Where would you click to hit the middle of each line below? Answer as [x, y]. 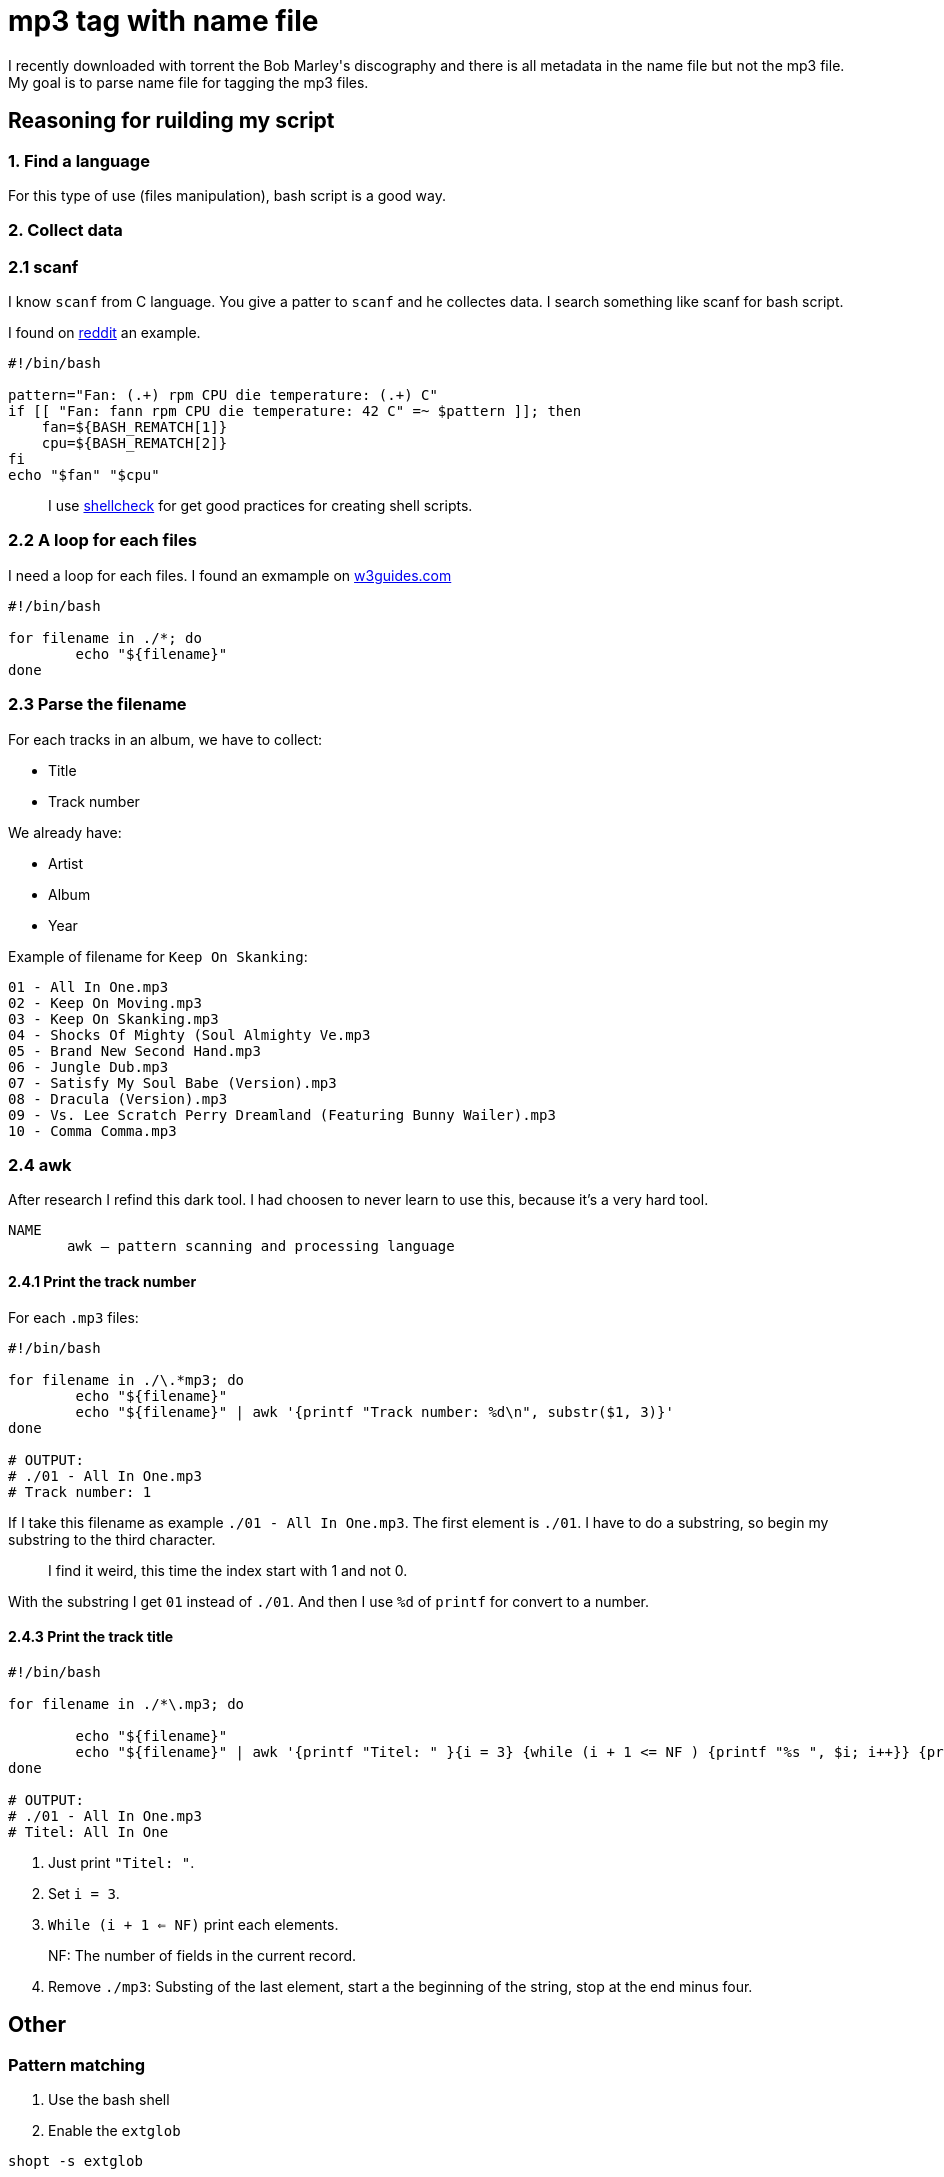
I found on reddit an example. [104, 333]
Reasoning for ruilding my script [171, 121]
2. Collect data [65, 230]
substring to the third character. [112, 1539]
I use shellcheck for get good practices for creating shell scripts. [260, 506]
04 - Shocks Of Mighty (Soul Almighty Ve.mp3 [189, 1034]
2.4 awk [40, 1164]
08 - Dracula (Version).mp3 [118, 1098]
